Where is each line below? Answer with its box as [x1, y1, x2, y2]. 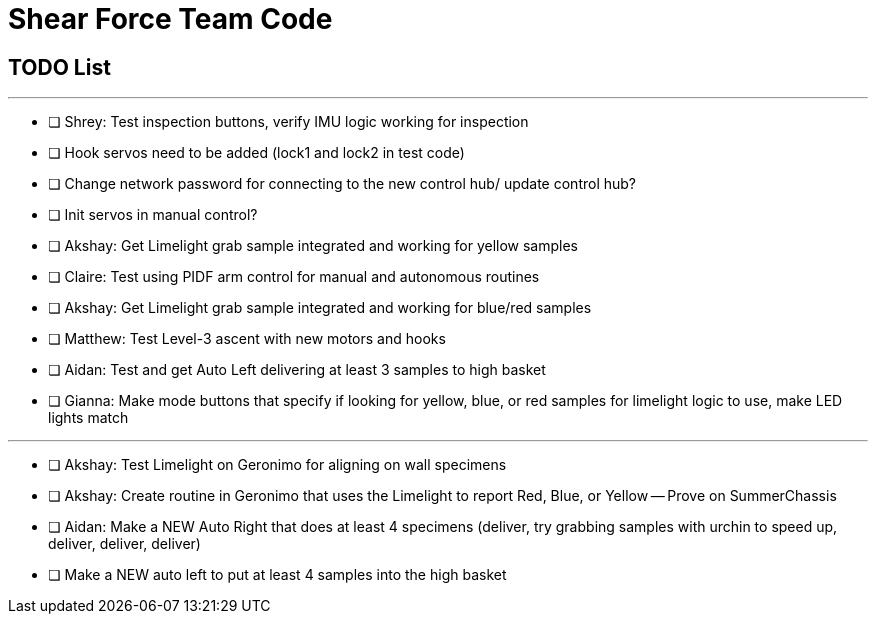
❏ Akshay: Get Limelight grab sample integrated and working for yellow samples [48, 237, 578, 255]
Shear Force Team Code [8, 2, 333, 36]
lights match [48, 409, 129, 427]
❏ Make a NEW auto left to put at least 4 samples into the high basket [48, 566, 507, 584]
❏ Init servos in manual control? [48, 206, 258, 224]
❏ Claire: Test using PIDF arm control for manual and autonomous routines [48, 268, 540, 286]
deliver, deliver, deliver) [48, 535, 201, 553]
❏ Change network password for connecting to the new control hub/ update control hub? [48, 175, 637, 193]
